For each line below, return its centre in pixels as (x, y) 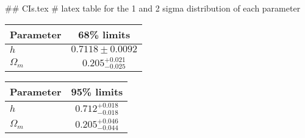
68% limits (104, 34)
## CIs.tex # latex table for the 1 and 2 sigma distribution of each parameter (153, 8)
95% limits (97, 92)
